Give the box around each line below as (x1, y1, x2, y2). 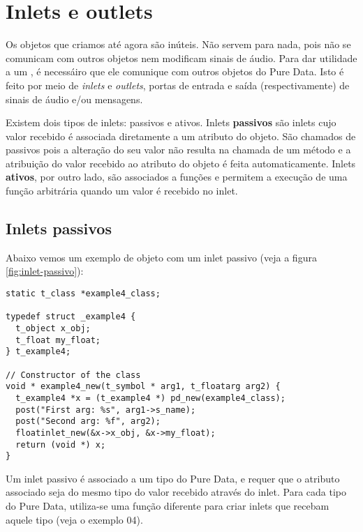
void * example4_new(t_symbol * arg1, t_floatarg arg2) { (6, 381, 281, 392)
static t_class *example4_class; (6, 289, 161, 299)
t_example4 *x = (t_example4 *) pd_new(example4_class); (15, 393, 286, 403)
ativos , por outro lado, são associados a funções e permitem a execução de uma (6, 169, 348, 184)
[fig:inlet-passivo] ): (6, 264, 84, 278)
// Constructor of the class (6, 370, 141, 380)
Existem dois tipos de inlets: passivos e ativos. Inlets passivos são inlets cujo (6, 115, 336, 130)
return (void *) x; (15, 439, 106, 450)
